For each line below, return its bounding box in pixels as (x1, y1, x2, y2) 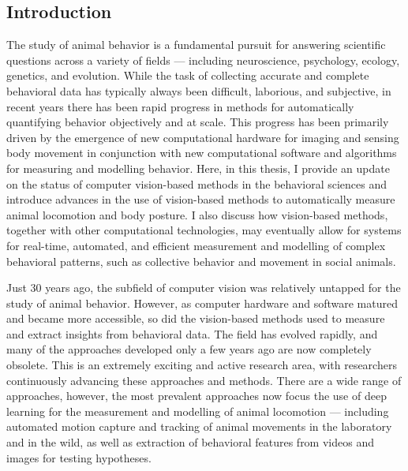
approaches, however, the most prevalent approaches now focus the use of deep (6, 387, 387, 404)
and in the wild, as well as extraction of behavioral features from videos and (6, 434, 374, 450)
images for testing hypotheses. (6, 449, 152, 465)
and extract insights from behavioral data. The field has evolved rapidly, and (6, 325, 378, 342)
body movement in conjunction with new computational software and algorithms (6, 144, 397, 161)
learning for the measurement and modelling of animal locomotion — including (6, 402, 389, 419)
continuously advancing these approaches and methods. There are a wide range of (6, 372, 402, 388)
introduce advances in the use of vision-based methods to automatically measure (6, 191, 395, 207)
